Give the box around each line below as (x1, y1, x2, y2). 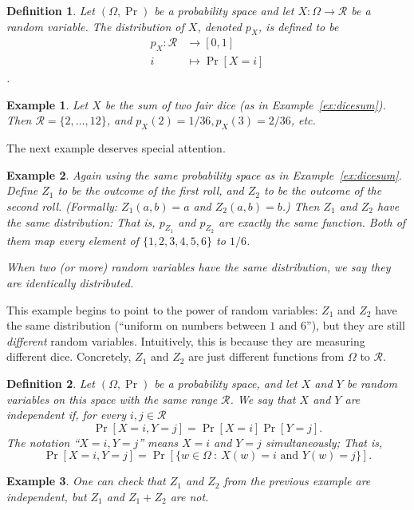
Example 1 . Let (6, 96, 89, 113)
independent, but (6, 488, 87, 504)
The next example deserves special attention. (6, 140, 226, 156)
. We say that (230, 390, 296, 407)
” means (138, 433, 179, 450)
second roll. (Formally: (6, 198, 118, 215)
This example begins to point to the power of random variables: (6, 301, 318, 318)
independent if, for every (6, 406, 126, 423)
